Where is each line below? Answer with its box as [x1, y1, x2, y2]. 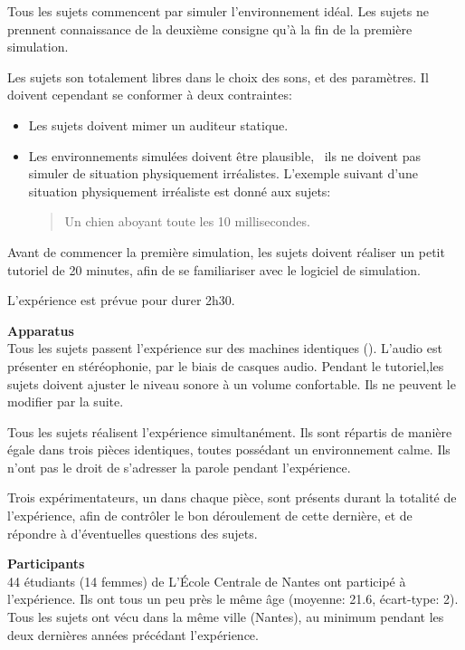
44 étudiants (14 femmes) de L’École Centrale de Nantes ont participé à [7, 571, 406, 590]
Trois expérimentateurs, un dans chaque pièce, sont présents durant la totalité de [7, 488, 457, 507]
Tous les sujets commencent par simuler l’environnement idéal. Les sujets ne [7, 2, 429, 20]
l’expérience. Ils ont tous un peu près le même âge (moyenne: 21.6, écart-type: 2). [7, 589, 459, 608]
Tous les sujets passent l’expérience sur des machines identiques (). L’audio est [7, 339, 442, 358]
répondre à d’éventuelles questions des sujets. [7, 523, 258, 542]
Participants [7, 554, 85, 573]
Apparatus [7, 320, 74, 339]
